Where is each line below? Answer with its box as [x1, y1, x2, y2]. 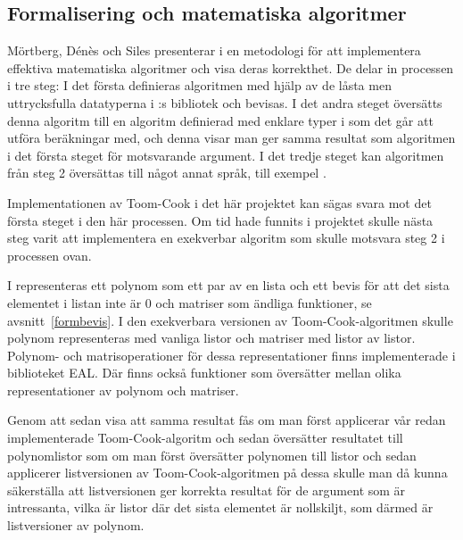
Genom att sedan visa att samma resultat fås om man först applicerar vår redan [7, 411, 446, 429]
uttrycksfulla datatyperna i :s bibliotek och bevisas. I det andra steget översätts [7, 93, 442, 112]
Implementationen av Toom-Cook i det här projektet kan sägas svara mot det [7, 193, 432, 212]
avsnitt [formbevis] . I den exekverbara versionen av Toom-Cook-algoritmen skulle [7, 311, 453, 329]
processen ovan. [7, 245, 92, 264]
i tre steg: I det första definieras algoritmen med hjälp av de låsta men [7, 76, 392, 95]
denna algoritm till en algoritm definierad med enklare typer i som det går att [7, 111, 434, 129]
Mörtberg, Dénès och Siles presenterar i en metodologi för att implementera [7, 41, 421, 60]
